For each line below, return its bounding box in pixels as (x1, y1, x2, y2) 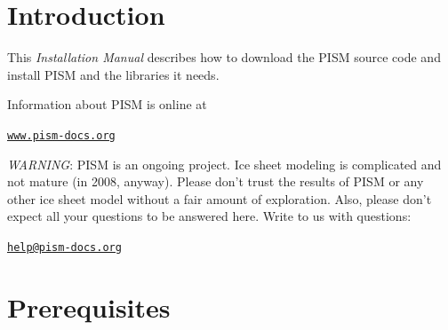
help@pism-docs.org (7, 240, 122, 254)
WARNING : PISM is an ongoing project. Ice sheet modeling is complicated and (7, 154, 442, 173)
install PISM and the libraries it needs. (7, 65, 220, 83)
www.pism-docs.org (7, 129, 116, 142)
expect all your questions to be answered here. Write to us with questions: (7, 207, 412, 225)
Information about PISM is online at (7, 95, 207, 114)
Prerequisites (7, 288, 171, 325)
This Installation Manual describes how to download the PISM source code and (7, 48, 441, 67)
